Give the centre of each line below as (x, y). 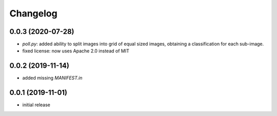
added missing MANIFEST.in (52, 78)
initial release (36, 105)
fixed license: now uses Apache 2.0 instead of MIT (76, 51)
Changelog (33, 13)
